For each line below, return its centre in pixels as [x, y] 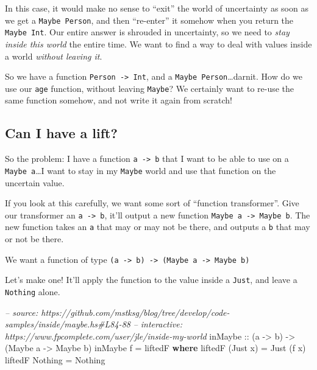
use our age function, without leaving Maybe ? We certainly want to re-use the [150, 88]
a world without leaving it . [54, 56]
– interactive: [158, 324]
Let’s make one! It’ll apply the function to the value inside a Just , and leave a [151, 280]
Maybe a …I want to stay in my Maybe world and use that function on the [141, 170]
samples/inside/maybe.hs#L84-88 [68, 324]
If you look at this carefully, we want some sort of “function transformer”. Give [152, 203]
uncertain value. [35, 182]
